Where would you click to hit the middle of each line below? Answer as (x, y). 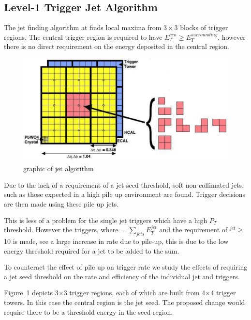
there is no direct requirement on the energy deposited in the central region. (117, 46)
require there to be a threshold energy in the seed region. (89, 312)
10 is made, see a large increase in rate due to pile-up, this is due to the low (116, 241)
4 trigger (223, 293)
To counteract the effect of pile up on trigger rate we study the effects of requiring (126, 267)
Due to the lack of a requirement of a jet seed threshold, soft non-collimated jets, (124, 184)
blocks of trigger (204, 27)
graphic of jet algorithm (59, 168)
